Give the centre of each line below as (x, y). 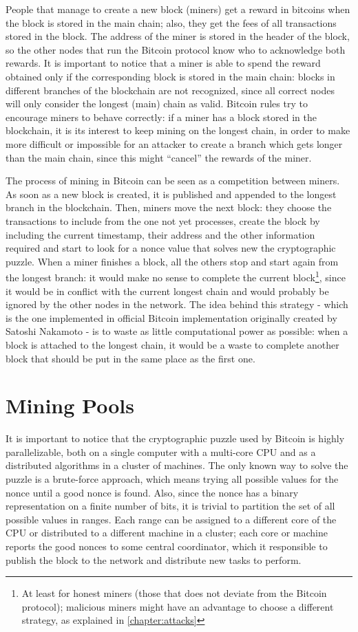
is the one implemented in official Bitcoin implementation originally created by (171, 317)
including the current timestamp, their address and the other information (160, 234)
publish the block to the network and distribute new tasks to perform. (154, 559)
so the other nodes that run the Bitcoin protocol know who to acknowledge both (176, 49)
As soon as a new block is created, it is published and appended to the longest (171, 194)
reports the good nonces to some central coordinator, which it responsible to (167, 546)
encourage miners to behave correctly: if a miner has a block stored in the (161, 117)
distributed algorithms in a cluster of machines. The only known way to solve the (177, 465)
